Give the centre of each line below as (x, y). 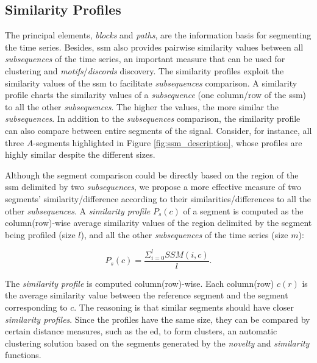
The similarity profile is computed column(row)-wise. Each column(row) (140, 283)
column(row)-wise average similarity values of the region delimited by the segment (158, 223)
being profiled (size (40, 234)
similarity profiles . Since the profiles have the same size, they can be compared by (158, 319)
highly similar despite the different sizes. (80, 154)
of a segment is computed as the (243, 210)
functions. (23, 355)
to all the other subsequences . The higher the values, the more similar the (142, 106)
